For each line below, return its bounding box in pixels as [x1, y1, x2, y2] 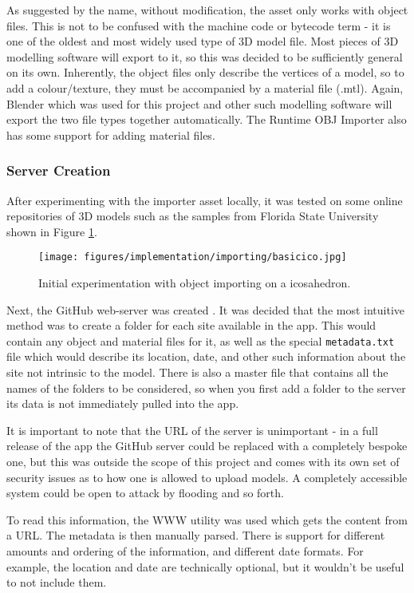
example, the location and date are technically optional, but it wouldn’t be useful [6, 558, 404, 575]
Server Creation [6, 160, 111, 180]
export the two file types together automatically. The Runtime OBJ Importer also [6, 111, 407, 128]
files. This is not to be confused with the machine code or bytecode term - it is [6, 17, 391, 34]
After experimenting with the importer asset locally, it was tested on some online [6, 192, 403, 208]
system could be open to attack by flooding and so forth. [6, 484, 284, 501]
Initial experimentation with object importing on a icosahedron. [38, 275, 351, 291]
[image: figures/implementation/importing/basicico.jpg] [38, 251, 347, 263]
